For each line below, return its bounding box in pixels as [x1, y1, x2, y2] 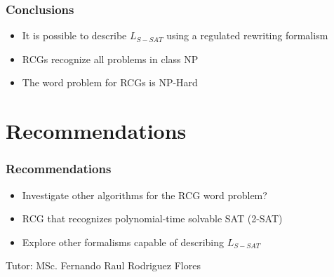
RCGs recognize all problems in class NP [22, 51, 199, 66]
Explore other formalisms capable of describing [22, 234, 225, 249]
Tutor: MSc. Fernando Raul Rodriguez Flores [6, 258, 201, 273]
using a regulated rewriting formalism [166, 28, 328, 43]
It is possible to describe [22, 28, 127, 43]
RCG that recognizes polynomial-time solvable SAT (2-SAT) [22, 211, 283, 226]
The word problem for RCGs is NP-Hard [22, 75, 198, 90]
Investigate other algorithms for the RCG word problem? [22, 187, 267, 202]
